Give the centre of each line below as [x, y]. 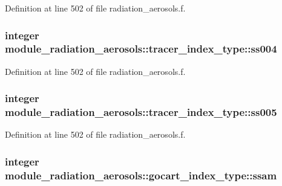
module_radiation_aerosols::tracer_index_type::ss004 [141, 49]
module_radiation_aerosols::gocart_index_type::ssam [141, 175]
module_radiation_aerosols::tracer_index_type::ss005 [141, 112]
